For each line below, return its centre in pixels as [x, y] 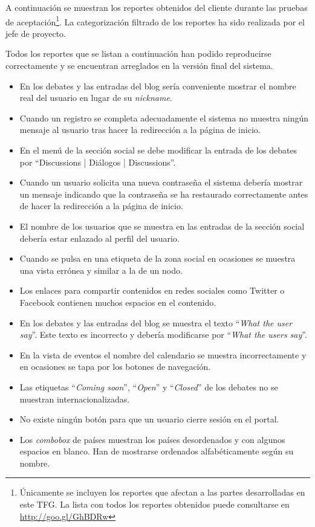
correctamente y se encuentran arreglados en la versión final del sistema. [139, 66]
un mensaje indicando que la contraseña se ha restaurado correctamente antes [164, 194]
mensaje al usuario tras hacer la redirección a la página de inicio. [140, 130]
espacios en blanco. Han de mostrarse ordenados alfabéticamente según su [157, 451]
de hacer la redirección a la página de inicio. [101, 206]
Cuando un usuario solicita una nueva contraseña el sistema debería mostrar [161, 182]
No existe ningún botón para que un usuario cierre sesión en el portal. [149, 419]
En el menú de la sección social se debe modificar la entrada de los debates [158, 150]
